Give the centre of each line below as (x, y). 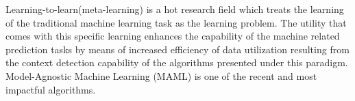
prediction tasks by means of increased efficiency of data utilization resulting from (177, 49)
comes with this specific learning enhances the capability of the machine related (173, 36)
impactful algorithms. (51, 89)
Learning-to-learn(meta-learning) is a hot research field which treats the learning (175, 9)
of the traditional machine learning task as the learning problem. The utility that (176, 22)
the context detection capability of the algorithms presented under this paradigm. (177, 62)
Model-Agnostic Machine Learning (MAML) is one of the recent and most (161, 75)
